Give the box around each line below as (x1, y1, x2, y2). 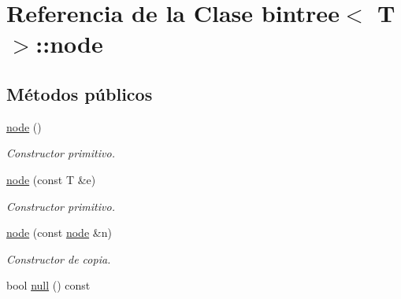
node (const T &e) (6, 171, 96, 187)
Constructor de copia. (6, 250, 111, 267)
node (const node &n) (6, 224, 112, 241)
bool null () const (6, 277, 91, 293)
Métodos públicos (6, 81, 153, 105)
